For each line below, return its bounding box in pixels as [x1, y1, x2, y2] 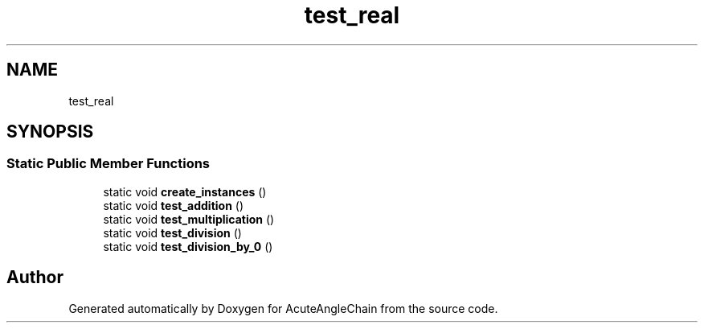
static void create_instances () [103, 184, 267, 199]
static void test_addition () [103, 198, 244, 212]
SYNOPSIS [6, 121, 94, 142]
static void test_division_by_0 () [103, 239, 273, 253]
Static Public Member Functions [6, 155, 211, 172]
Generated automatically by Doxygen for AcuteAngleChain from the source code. [68, 301, 498, 315]
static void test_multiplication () [103, 212, 275, 226]
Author [6, 267, 63, 288]
